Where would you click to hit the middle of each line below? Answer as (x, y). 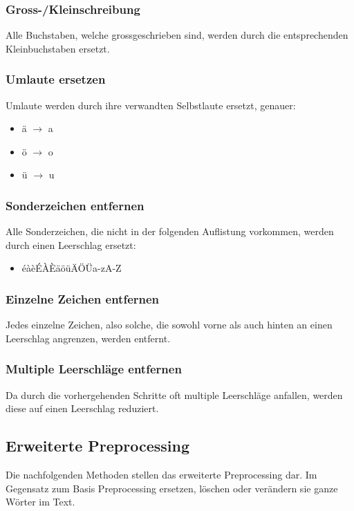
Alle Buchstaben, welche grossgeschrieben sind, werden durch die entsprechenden (177, 35)
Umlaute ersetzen (56, 79)
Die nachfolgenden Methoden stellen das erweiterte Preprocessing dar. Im (161, 475)
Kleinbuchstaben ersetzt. (58, 48)
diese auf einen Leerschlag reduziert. (82, 408)
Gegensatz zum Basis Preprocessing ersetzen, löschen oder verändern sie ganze (172, 488)
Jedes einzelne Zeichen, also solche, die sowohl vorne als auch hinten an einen (169, 325)
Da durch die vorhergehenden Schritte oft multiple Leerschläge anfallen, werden (174, 394)
